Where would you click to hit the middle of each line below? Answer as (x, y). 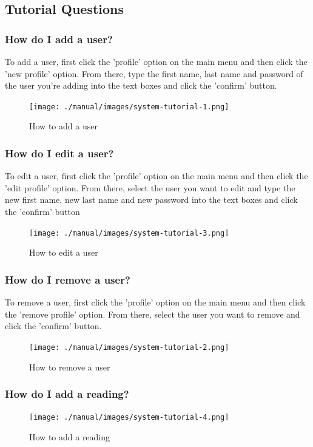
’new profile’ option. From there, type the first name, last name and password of (154, 73)
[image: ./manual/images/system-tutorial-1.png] (129, 107)
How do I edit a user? (59, 153)
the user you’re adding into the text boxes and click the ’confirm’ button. (141, 85)
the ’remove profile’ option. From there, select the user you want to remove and (153, 314)
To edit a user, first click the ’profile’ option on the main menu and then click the (156, 176)
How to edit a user (64, 252)
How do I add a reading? (67, 394)
